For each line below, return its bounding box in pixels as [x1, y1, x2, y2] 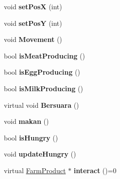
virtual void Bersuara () [4, 99, 79, 110]
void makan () [4, 116, 49, 126]
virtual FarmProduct [4, 165, 66, 175]
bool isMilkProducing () [4, 83, 83, 93]
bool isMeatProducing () [4, 50, 85, 60]
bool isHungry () [4, 132, 58, 142]
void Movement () [4, 34, 62, 44]
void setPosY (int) [4, 18, 62, 28]
